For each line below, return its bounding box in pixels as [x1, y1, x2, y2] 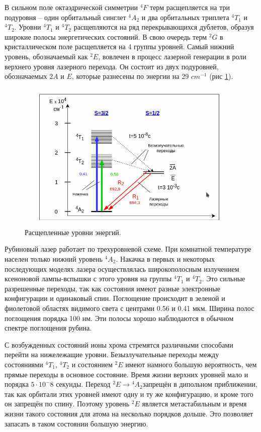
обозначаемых [5, 71, 47, 81]
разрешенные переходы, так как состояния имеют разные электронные [5, 283, 220, 293]
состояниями [5, 359, 43, 369]
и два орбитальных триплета [141, 12, 229, 22]
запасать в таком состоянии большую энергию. [5, 418, 148, 428]
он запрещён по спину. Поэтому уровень [5, 398, 130, 409]
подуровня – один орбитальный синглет [5, 12, 126, 22]
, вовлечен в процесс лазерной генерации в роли [98, 51, 246, 61]
